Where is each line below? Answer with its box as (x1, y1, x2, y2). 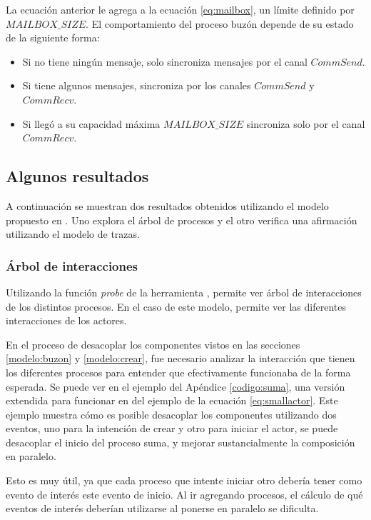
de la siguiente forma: (6, 30, 100, 45)
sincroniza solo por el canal (246, 116, 365, 131)
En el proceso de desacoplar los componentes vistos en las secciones (6, 336, 300, 351)
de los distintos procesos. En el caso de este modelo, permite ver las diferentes (6, 299, 346, 314)
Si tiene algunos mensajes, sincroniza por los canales (22, 78, 251, 93)
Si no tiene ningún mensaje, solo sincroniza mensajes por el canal (22, 54, 308, 69)
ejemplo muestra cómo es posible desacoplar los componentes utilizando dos (6, 406, 337, 421)
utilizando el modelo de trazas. (6, 226, 140, 241)
